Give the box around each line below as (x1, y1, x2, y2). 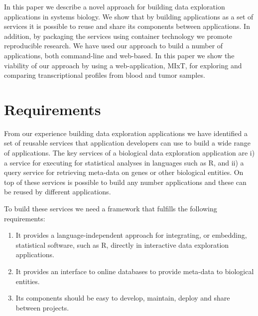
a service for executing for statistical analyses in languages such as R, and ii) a (4, 157, 244, 167)
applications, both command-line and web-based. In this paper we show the (4, 50, 235, 60)
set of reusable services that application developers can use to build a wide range (4, 138, 251, 148)
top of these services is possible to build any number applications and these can (4, 176, 247, 187)
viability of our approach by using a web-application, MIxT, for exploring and (4, 60, 242, 70)
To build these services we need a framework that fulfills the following (4, 203, 217, 214)
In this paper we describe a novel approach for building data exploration (4, 1, 225, 11)
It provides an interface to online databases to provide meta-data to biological (15, 266, 254, 276)
